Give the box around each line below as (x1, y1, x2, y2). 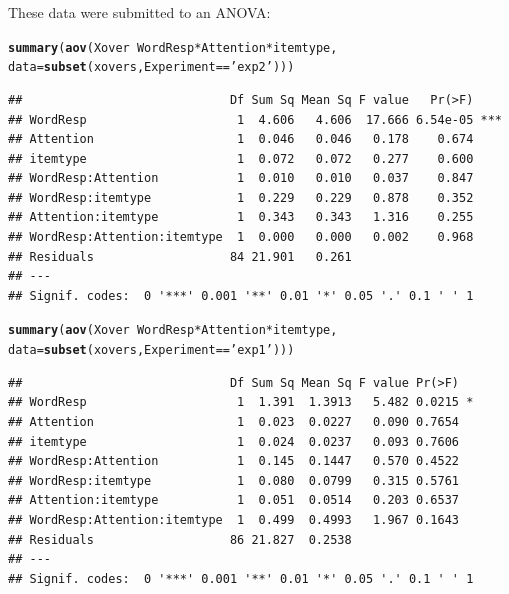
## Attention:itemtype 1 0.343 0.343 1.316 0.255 (8, 210, 474, 225)
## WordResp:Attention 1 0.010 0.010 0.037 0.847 (8, 171, 474, 186)
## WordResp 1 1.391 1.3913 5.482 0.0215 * (8, 395, 474, 410)
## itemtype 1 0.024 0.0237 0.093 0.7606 (8, 434, 460, 449)
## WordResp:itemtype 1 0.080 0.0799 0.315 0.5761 (8, 473, 460, 488)
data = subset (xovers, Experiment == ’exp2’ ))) (8, 60, 295, 75)
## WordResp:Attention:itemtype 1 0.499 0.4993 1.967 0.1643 (8, 512, 460, 527)
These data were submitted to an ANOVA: (8, 2, 271, 22)
